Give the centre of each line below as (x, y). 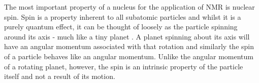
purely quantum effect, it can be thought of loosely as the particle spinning (121, 27)
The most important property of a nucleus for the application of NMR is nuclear (129, 7)
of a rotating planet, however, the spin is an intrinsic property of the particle (124, 66)
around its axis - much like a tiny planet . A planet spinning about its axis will (127, 36)
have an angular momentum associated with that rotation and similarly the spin (129, 46)
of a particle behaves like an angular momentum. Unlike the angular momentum (129, 56)
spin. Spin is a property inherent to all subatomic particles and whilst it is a (123, 16)
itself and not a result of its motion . (60, 76)
